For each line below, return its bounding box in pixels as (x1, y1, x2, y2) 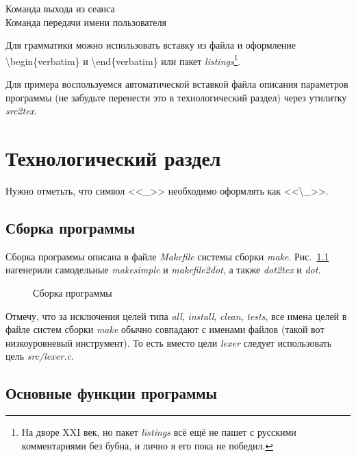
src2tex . (5, 103, 38, 118)
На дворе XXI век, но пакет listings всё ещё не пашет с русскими (21, 425, 296, 439)
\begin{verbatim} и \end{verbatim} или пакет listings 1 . (5, 51, 241, 68)
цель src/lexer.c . (5, 349, 74, 363)
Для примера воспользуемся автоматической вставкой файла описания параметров (5, 77, 348, 91)
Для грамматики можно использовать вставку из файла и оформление (5, 38, 296, 52)
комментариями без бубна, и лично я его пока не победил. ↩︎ (21, 438, 274, 452)
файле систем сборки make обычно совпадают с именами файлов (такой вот (5, 322, 325, 336)
